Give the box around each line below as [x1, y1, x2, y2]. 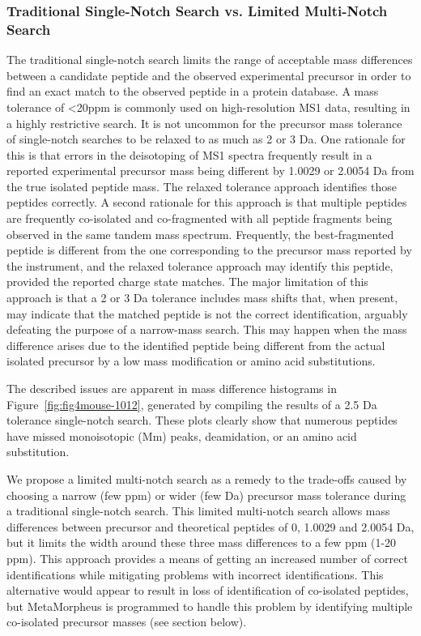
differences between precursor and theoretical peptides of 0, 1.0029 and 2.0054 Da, [6, 518, 415, 535]
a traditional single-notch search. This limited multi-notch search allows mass [6, 502, 390, 519]
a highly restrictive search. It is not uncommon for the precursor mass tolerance [6, 114, 402, 131]
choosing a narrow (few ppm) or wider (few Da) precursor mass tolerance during [6, 486, 406, 503]
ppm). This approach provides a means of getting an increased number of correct [6, 549, 408, 566]
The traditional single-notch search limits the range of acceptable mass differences [6, 51, 413, 68]
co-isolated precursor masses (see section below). [6, 613, 247, 630]
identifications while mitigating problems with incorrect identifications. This [6, 566, 384, 583]
